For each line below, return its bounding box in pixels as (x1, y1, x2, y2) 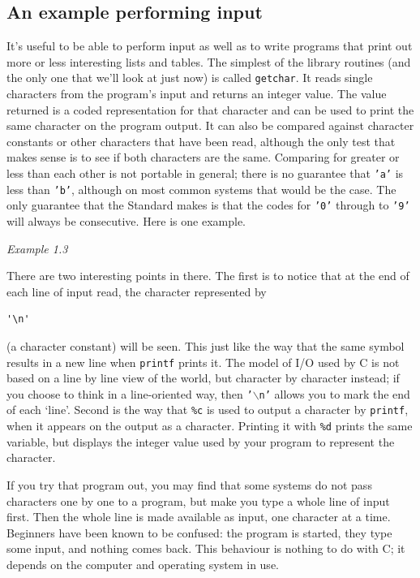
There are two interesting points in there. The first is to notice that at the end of (6, 267, 409, 284)
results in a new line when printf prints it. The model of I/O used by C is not (6, 353, 400, 370)
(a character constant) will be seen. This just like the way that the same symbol (6, 337, 405, 354)
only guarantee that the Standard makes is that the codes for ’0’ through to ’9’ (6, 196, 410, 214)
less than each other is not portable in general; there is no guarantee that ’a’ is (6, 165, 404, 182)
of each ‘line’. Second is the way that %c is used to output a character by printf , (6, 401, 409, 418)
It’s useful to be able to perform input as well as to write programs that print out (6, 37, 413, 54)
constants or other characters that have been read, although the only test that (6, 132, 396, 149)
